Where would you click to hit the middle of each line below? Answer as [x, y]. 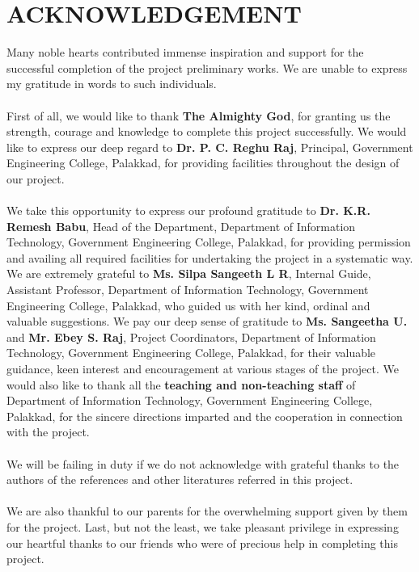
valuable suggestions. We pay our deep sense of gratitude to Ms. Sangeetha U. [207, 321]
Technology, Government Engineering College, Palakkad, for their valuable [191, 353]
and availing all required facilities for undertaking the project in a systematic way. [210, 257]
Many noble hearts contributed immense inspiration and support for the [185, 52]
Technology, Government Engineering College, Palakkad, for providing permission [209, 242]
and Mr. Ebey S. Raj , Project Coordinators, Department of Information [191, 336]
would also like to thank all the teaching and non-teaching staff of [181, 384]
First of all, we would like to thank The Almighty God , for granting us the [199, 115]
